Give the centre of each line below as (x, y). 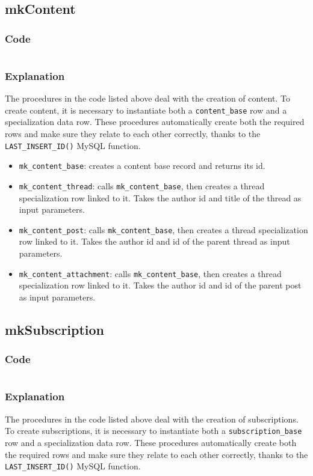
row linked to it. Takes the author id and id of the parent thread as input (154, 241)
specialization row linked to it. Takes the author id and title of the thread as (160, 197)
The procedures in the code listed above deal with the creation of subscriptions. (152, 419)
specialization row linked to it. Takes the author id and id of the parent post (160, 285)
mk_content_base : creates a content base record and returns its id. (142, 166)
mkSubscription (55, 329)
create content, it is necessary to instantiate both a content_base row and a (146, 110)
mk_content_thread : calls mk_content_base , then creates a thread (142, 185)
